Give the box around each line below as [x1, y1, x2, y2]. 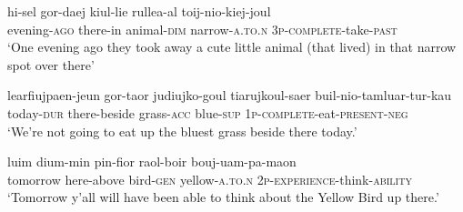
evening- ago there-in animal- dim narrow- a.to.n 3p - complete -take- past [7, 19, 398, 38]
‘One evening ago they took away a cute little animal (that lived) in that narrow [7, 37, 457, 56]
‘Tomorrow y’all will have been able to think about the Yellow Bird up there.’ [7, 187, 439, 207]
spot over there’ [7, 55, 95, 74]
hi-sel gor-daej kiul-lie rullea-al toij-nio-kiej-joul [7, 2, 271, 20]
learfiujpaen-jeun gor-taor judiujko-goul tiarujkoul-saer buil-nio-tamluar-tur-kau [7, 86, 452, 105]
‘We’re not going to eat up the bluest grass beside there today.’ [7, 121, 357, 140]
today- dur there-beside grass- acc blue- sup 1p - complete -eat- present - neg [7, 103, 408, 122]
